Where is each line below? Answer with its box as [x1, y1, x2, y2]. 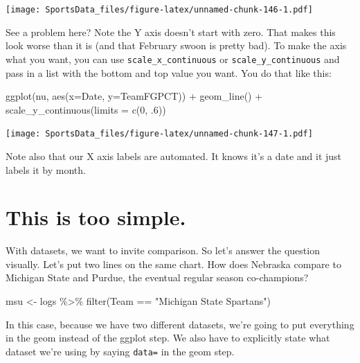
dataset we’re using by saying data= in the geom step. [6, 344, 235, 358]
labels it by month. [6, 162, 86, 177]
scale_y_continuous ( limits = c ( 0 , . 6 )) [6, 102, 166, 116]
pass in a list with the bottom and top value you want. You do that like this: [6, 65, 332, 80]
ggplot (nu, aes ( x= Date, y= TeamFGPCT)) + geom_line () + [6, 89, 263, 103]
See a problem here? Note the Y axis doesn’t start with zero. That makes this [6, 24, 336, 39]
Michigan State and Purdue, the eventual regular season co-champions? [6, 270, 309, 285]
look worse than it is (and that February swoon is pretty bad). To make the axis [6, 38, 347, 53]
